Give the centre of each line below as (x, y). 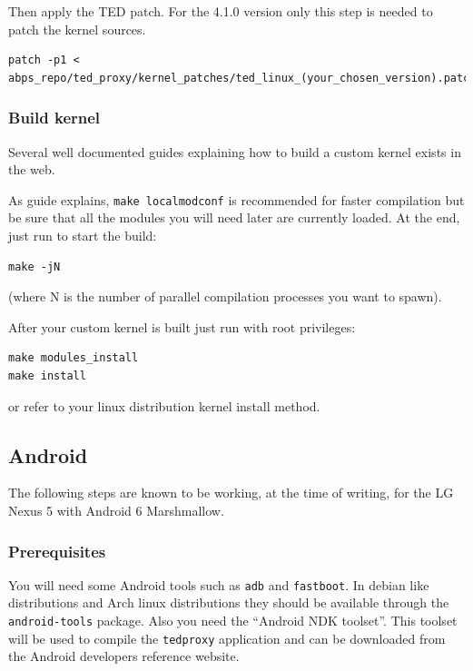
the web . (32, 169)
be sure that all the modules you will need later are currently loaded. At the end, (234, 217)
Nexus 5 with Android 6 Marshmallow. (116, 510)
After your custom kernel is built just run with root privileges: (182, 326)
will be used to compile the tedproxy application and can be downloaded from (227, 638)
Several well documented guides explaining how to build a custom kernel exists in (235, 151)
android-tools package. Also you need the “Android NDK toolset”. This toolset (233, 621)
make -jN (34, 266)
